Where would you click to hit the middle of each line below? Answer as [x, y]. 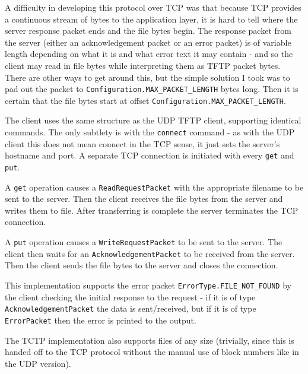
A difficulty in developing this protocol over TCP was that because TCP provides [153, 7]
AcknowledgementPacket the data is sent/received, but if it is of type [131, 308]
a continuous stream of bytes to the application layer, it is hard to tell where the [151, 19]
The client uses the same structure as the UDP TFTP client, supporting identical [153, 120]
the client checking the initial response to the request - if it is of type [130, 297]
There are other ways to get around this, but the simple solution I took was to [147, 77]
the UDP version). [38, 363]
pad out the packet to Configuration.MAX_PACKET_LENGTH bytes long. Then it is [152, 89]
